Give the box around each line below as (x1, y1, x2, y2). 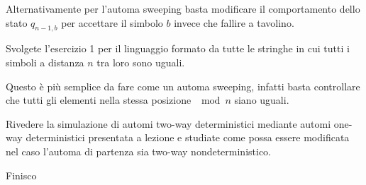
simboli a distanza (6, 54, 84, 69)
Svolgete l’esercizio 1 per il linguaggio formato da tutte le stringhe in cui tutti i (6, 41, 350, 56)
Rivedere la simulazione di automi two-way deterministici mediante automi (6, 116, 331, 131)
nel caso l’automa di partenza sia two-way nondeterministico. (6, 143, 272, 158)
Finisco (6, 167, 37, 182)
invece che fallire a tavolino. (174, 15, 294, 30)
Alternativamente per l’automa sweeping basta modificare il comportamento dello (6, 1, 360, 16)
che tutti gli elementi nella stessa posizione (6, 92, 192, 107)
